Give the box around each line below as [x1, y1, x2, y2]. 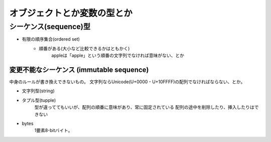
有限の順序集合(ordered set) [22, 36, 80, 42]
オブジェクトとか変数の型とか [9, 8, 133, 19]
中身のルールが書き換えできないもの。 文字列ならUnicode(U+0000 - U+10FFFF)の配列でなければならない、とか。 [9, 79, 245, 85]
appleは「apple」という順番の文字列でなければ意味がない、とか [51, 53, 185, 59]
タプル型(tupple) [22, 97, 56, 103]
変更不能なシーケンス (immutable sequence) [9, 65, 149, 74]
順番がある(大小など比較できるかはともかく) [39, 45, 130, 51]
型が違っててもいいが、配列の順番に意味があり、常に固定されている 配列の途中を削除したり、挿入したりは [34, 104, 254, 110]
